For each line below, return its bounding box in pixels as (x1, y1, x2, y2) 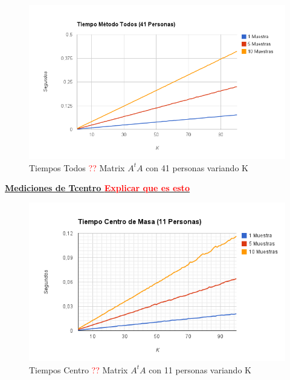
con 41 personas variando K (146, 161, 248, 174)
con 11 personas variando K (149, 363, 251, 376)
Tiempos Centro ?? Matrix (29, 363, 128, 376)
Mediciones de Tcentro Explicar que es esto (5, 182, 190, 194)
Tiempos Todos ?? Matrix (29, 161, 125, 174)
